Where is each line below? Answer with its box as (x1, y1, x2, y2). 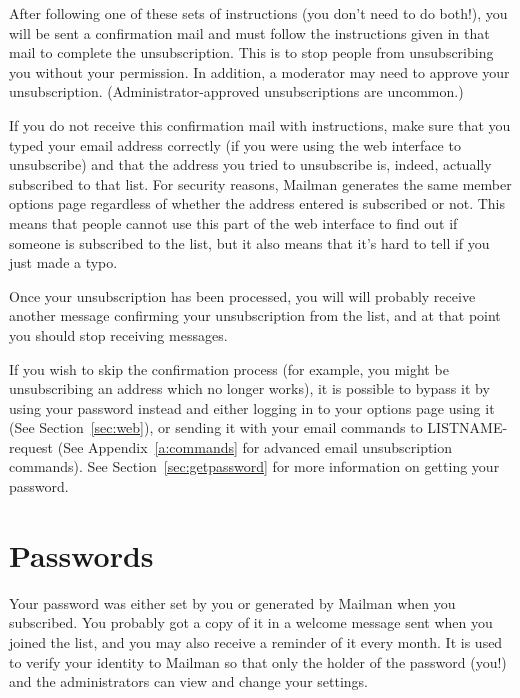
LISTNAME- (427, 417, 508, 438)
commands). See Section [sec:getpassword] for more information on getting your (9, 456, 500, 477)
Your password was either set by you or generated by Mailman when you (9, 592, 456, 613)
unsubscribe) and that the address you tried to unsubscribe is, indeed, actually (9, 154, 492, 175)
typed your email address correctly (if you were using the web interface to (9, 134, 461, 155)
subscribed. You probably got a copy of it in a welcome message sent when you (9, 612, 493, 633)
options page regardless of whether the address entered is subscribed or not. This (9, 193, 506, 214)
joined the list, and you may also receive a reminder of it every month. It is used (9, 631, 503, 652)
